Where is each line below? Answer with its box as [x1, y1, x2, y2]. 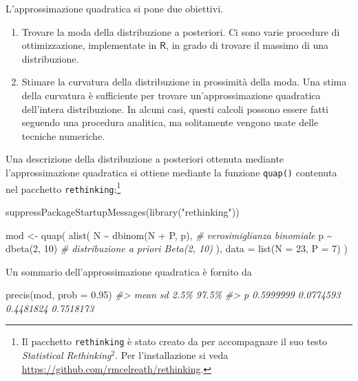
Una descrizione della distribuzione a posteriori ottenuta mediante [6, 152, 284, 166]
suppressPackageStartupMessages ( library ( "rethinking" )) [6, 204, 240, 218]
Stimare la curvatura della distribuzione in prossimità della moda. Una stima [21, 74, 347, 89]
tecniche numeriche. [21, 128, 105, 143]
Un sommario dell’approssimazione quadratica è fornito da [6, 264, 252, 278]
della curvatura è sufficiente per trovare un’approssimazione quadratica [21, 87, 321, 102]
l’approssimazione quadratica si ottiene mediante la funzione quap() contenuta [6, 165, 337, 179]
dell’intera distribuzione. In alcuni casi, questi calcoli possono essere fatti [21, 101, 328, 116]
